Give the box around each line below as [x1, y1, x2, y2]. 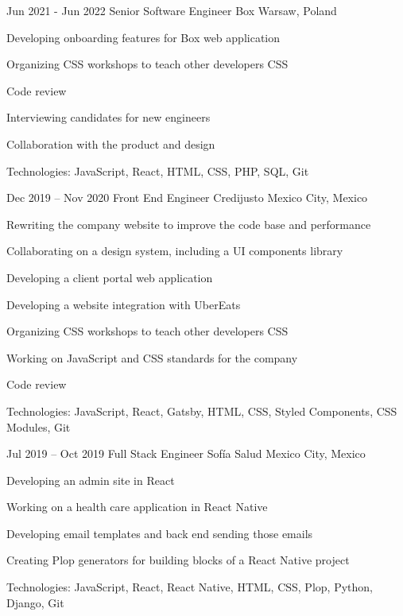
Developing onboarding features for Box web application [6, 29, 281, 45]
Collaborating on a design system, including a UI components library [6, 242, 343, 259]
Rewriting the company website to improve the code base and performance [6, 215, 371, 232]
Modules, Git [6, 418, 71, 435]
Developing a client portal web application [6, 269, 213, 285]
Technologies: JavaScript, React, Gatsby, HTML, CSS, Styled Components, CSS [6, 402, 397, 419]
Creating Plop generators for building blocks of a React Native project [6, 552, 350, 568]
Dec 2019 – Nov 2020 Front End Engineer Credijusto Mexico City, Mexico [6, 189, 368, 206]
